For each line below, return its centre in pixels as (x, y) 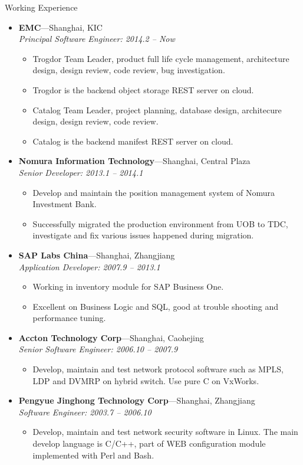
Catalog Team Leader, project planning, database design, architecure (157, 109)
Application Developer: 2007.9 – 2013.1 (89, 266)
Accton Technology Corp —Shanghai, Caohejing (111, 337)
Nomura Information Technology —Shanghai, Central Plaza (134, 161)
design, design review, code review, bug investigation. (129, 70)
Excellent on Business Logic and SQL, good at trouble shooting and (156, 306)
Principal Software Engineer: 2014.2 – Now (97, 39)
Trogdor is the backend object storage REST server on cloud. (143, 89)
